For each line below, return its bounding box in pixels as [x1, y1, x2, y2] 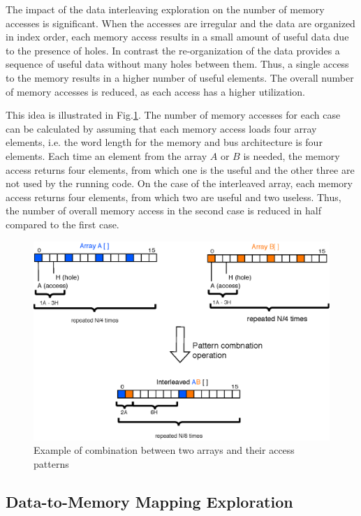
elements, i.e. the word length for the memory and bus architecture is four [6, 135, 323, 149]
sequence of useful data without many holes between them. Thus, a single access [6, 57, 349, 71]
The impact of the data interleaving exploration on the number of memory [6, 2, 325, 16]
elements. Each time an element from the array [6, 148, 207, 163]
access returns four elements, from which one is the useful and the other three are [6, 162, 355, 177]
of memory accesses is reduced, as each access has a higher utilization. [6, 84, 305, 98]
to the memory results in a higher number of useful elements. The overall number [6, 70, 354, 84]
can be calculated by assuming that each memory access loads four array [6, 121, 317, 135]
